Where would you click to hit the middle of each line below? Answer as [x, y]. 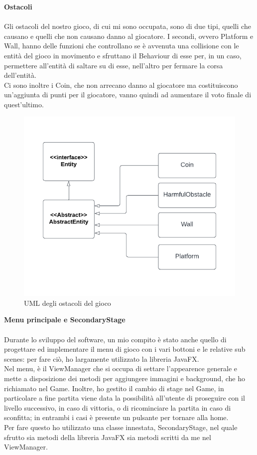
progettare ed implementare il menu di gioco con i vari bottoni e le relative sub [125, 349]
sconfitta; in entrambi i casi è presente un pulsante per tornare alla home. [116, 417]
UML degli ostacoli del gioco [67, 303]
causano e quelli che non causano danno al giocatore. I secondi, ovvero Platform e [129, 36]
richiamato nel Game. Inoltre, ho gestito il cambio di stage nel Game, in [114, 388]
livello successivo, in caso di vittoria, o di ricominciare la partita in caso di [118, 407]
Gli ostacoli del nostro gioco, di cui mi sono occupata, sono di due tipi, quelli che [128, 26]
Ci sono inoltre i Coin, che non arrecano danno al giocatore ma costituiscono [121, 85]
